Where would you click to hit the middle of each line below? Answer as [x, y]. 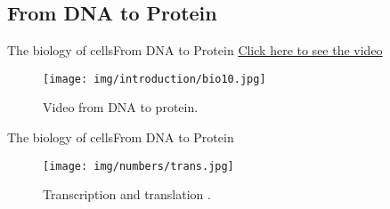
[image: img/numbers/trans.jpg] [138, 166]
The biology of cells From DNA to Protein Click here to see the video [195, 50]
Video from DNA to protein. [121, 107]
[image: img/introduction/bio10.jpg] [154, 79]
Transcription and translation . [127, 194]
